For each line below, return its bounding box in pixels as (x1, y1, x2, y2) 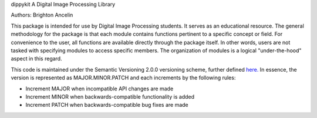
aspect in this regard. (11, 55, 62, 62)
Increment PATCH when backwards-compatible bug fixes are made (25, 102, 189, 109)
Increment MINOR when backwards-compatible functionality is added (25, 93, 195, 100)
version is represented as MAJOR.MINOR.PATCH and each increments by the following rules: (11, 74, 236, 82)
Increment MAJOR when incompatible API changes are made (25, 85, 174, 92)
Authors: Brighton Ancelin (11, 12, 73, 19)
